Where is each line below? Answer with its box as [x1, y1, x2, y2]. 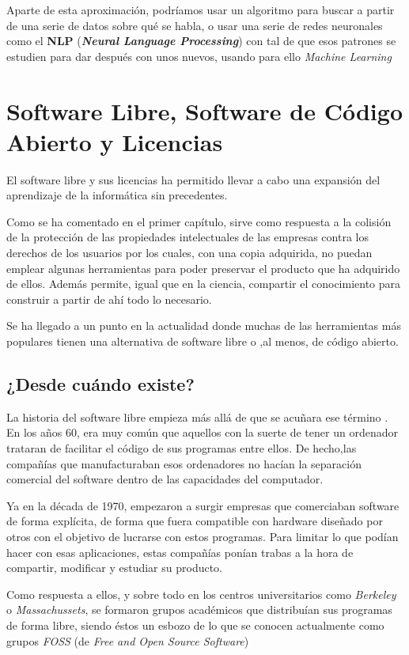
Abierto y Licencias [6, 125, 223, 157]
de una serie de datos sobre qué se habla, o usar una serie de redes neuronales [6, 17, 383, 33]
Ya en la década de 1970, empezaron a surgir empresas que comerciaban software [6, 497, 400, 513]
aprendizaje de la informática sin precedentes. [6, 187, 228, 203]
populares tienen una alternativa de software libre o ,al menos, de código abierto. [6, 333, 399, 350]
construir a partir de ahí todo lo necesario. [6, 290, 212, 307]
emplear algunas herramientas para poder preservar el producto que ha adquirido [6, 259, 400, 276]
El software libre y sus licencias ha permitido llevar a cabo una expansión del [6, 171, 381, 187]
